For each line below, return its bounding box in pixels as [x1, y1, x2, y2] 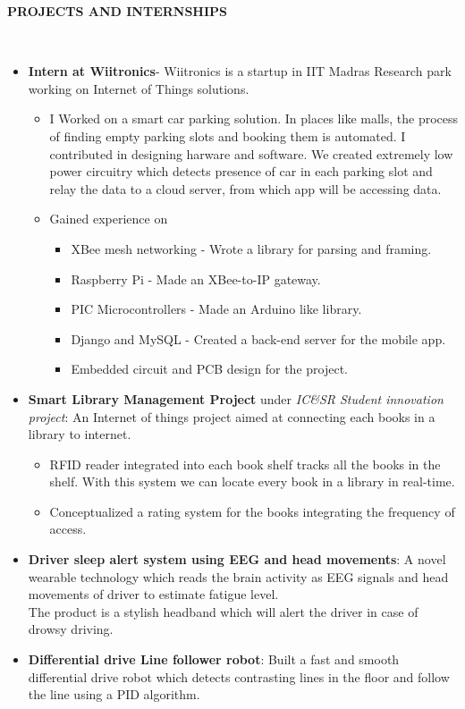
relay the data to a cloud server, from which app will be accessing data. [49, 179, 442, 198]
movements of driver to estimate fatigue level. [28, 585, 279, 603]
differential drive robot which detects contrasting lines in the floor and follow [28, 667, 450, 686]
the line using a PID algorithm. [28, 685, 200, 704]
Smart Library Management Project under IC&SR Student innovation [28, 389, 444, 408]
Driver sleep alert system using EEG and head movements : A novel [28, 550, 446, 569]
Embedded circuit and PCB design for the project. [71, 359, 348, 378]
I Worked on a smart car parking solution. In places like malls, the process [49, 109, 459, 128]
